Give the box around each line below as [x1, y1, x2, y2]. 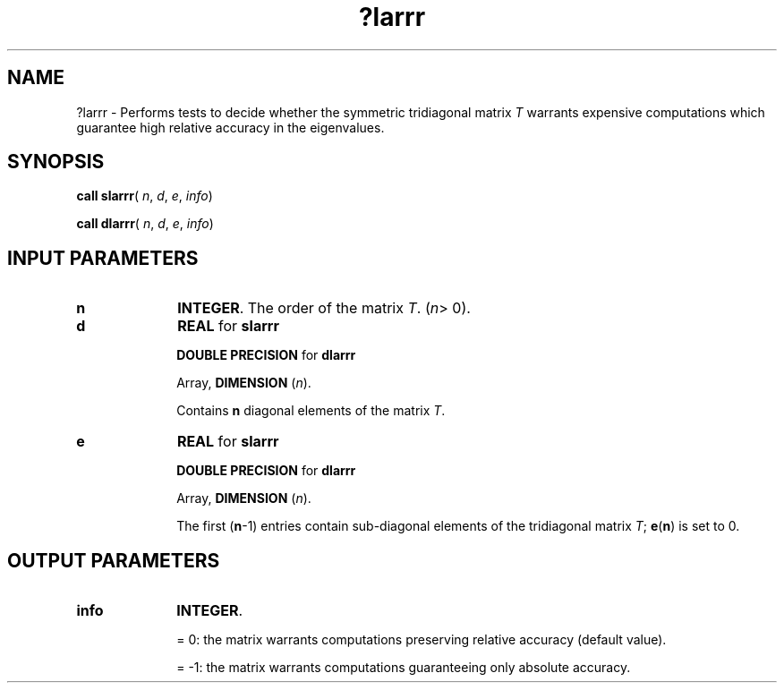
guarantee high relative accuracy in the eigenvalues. [76, 119, 385, 135]
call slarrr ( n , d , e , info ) [76, 188, 213, 204]
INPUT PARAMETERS [7, 246, 199, 269]
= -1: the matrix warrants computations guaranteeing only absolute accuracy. [176, 660, 631, 676]
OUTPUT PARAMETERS [7, 549, 220, 572]
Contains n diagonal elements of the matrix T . [176, 403, 446, 419]
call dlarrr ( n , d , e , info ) [76, 216, 214, 232]
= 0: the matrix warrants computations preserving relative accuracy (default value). [176, 632, 667, 648]
